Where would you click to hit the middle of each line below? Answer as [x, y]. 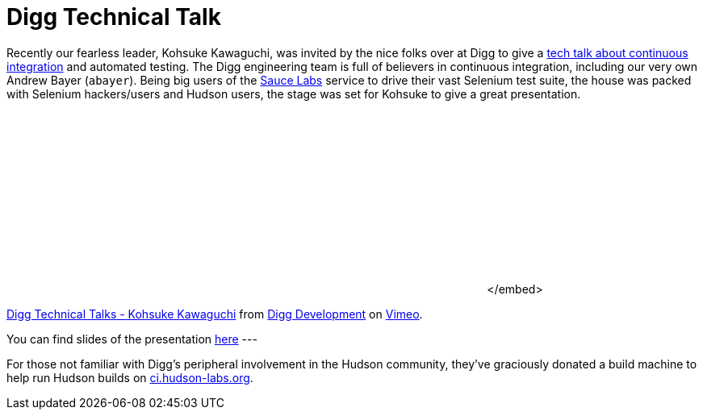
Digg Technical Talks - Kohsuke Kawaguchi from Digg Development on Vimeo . [215, 314]
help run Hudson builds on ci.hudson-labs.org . [130, 377]
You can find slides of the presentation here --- [132, 339]
